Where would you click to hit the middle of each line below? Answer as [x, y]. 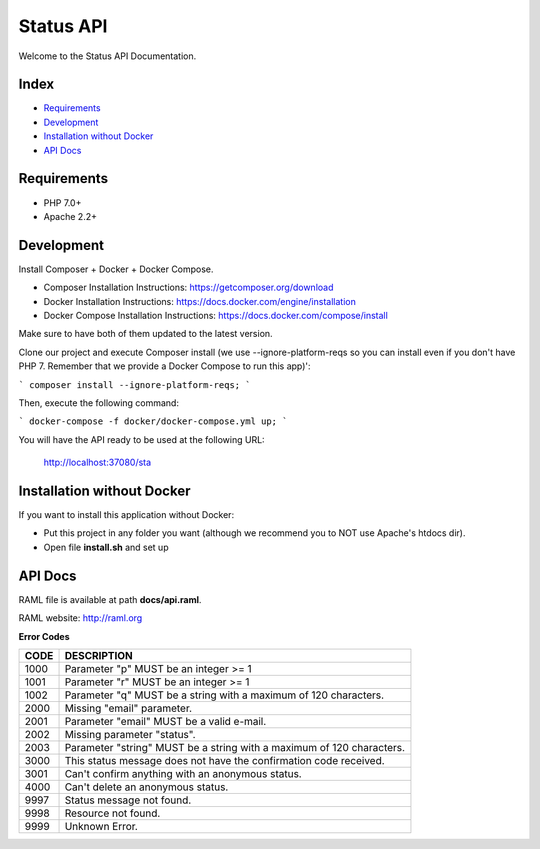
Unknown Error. [101, 826]
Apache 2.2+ [70, 216]
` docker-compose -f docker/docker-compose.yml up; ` [153, 421]
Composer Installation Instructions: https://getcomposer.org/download [188, 287]
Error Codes [44, 636]
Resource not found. [112, 813]
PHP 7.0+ [62, 202]
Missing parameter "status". [130, 734]
